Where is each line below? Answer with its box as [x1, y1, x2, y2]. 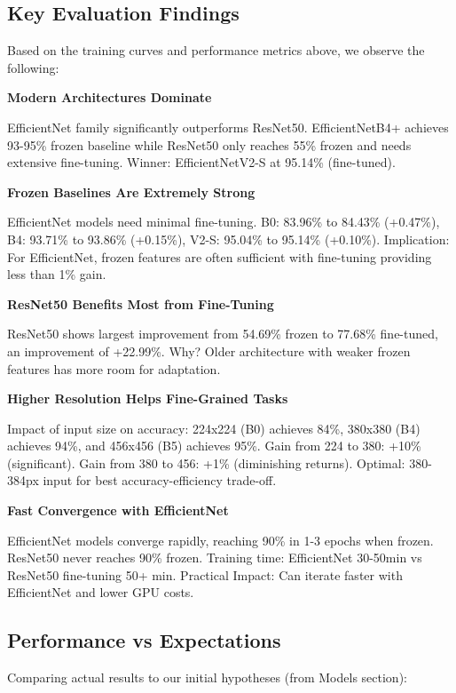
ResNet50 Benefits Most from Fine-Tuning [7, 294, 274, 313]
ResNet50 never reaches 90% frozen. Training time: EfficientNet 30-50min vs [7, 548, 422, 567]
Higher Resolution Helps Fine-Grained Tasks [7, 389, 288, 408]
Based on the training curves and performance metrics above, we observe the [7, 41, 425, 60]
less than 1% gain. [7, 265, 106, 283]
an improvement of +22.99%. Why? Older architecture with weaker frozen [7, 341, 411, 360]
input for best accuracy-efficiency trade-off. [43, 471, 277, 490]
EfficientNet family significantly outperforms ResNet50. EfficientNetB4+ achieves [7, 117, 449, 136]
